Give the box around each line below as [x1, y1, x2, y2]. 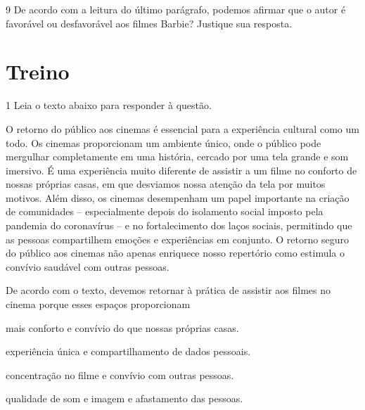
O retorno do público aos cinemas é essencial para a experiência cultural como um [6, 121, 359, 136]
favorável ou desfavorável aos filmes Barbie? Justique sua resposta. [6, 15, 293, 30]
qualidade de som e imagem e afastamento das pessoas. [6, 391, 243, 406]
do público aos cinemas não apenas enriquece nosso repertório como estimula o [6, 245, 345, 260]
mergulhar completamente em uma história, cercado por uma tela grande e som [6, 149, 349, 164]
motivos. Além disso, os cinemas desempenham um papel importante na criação [6, 190, 350, 205]
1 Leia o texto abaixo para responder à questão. [6, 98, 212, 113]
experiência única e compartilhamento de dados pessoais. [6, 344, 251, 359]
